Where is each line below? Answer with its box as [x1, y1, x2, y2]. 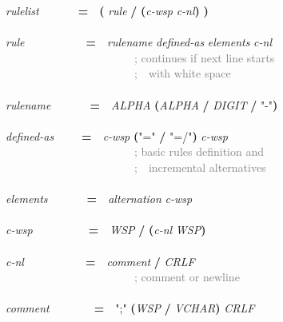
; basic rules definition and [134, 143, 264, 160]
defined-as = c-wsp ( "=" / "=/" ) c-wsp [6, 127, 228, 144]
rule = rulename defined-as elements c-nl [6, 34, 272, 50]
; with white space [134, 65, 231, 81]
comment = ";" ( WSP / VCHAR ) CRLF [6, 300, 255, 316]
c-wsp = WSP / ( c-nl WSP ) [6, 221, 206, 238]
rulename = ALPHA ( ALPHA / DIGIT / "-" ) [6, 96, 278, 113]
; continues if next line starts [134, 49, 275, 66]
